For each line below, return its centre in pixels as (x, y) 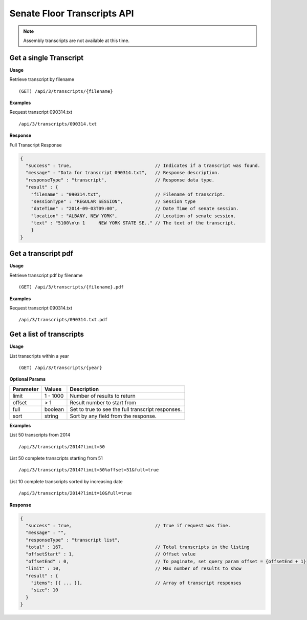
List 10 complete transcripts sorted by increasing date (66, 481)
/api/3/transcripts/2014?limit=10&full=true (75, 493)
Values (53, 389)
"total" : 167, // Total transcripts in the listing (138, 547)
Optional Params (28, 379)
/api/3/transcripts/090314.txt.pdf (63, 320)
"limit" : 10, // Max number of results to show (134, 569)
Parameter (26, 389)
